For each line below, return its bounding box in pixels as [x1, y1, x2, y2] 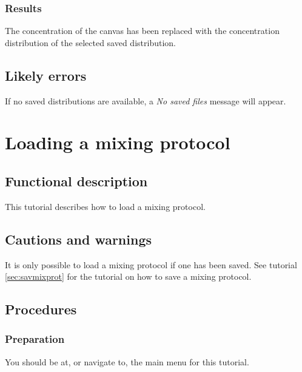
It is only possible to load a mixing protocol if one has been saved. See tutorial [5, 258, 297, 271]
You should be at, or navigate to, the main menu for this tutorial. [5, 355, 249, 368]
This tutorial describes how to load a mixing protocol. [5, 200, 206, 212]
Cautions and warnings [5, 229, 152, 248]
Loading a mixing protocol [5, 130, 230, 155]
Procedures [5, 300, 77, 319]
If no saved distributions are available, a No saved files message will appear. [5, 94, 286, 107]
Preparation [5, 331, 65, 347]
